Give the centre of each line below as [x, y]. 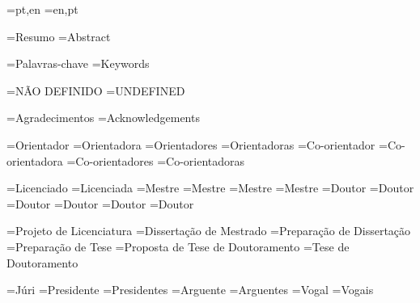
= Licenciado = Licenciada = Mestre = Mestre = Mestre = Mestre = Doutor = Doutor [210, 188]
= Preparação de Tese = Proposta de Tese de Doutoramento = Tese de [178, 246]
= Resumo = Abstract [59, 36]
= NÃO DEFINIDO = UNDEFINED [96, 90]
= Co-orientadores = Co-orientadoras [156, 160]
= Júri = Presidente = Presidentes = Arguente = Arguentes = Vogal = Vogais [190, 290]
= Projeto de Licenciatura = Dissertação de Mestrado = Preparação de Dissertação [209, 231]
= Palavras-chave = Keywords [78, 63]
